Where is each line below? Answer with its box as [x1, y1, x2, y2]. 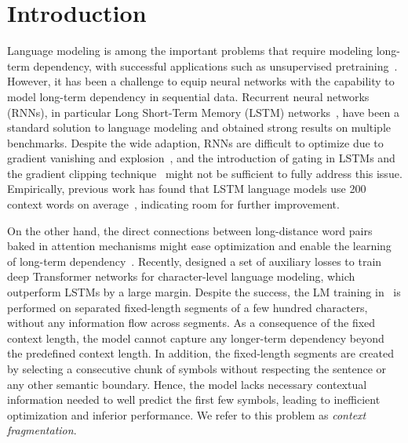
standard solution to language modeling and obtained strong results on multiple [7, 119, 392, 136]
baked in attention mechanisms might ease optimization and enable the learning [7, 238, 392, 254]
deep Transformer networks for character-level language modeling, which [7, 268, 355, 285]
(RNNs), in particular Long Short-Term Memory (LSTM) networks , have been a [7, 103, 399, 120]
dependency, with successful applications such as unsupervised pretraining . [33, 57, 398, 74]
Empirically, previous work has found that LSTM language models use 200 [7, 180, 366, 197]
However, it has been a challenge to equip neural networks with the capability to [7, 73, 395, 89]
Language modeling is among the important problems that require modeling [7, 42, 373, 59]
